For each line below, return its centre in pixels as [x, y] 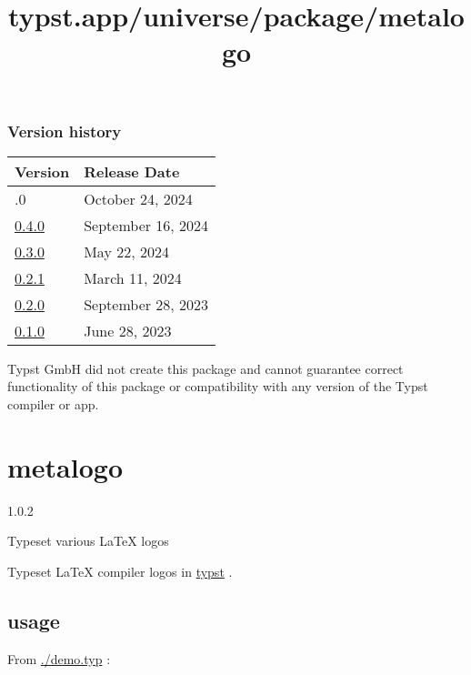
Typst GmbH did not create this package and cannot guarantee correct [205, 368]
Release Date [132, 171]
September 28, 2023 [146, 304]
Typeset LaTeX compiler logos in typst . [120, 571]
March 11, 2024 [133, 277]
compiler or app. [53, 404]
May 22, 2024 [126, 251]
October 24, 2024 [138, 198]
